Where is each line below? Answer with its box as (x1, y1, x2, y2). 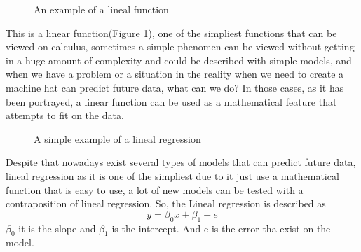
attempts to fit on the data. (6, 108, 124, 122)
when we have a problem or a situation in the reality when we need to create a (6, 66, 344, 81)
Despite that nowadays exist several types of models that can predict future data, (6, 155, 356, 169)
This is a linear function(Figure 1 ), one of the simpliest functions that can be (6, 25, 337, 40)
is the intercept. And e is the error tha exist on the (111, 220, 331, 235)
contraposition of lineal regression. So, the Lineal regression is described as (6, 196, 326, 211)
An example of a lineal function (34, 2, 169, 16)
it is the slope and (18, 220, 96, 235)
